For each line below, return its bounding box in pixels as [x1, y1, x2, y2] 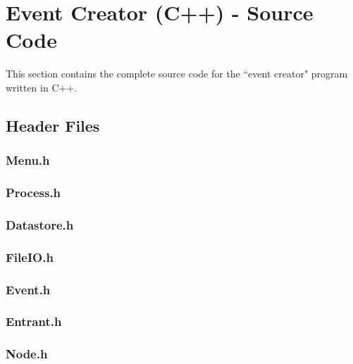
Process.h [6, 184, 61, 201]
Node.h [6, 345, 48, 363]
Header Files [6, 114, 100, 136]
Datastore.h [6, 215, 74, 233]
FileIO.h [6, 248, 54, 265]
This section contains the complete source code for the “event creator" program [6, 66, 348, 81]
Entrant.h [6, 313, 62, 330]
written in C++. [6, 80, 78, 94]
